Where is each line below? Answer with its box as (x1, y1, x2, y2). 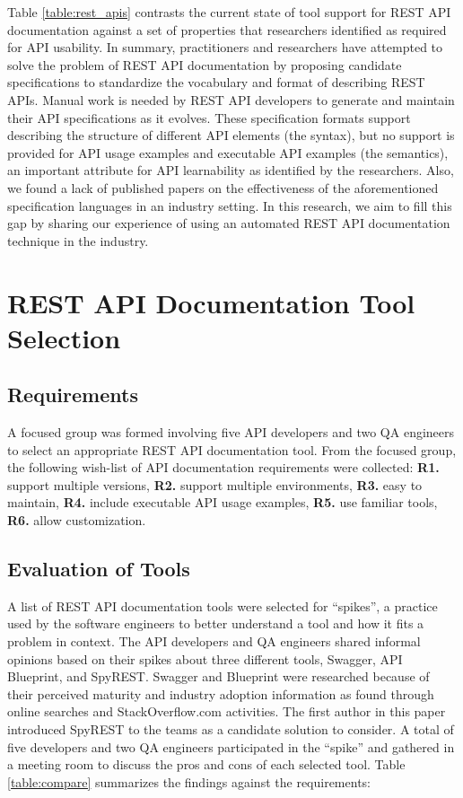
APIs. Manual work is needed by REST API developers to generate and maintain (7, 90, 455, 109)
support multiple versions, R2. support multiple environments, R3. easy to (7, 475, 423, 494)
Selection (7, 319, 121, 355)
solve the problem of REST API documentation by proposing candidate (7, 55, 402, 74)
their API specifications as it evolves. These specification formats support (7, 108, 411, 127)
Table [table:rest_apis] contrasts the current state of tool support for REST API (7, 3, 451, 21)
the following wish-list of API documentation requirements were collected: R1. (7, 458, 440, 477)
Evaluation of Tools (7, 555, 190, 583)
